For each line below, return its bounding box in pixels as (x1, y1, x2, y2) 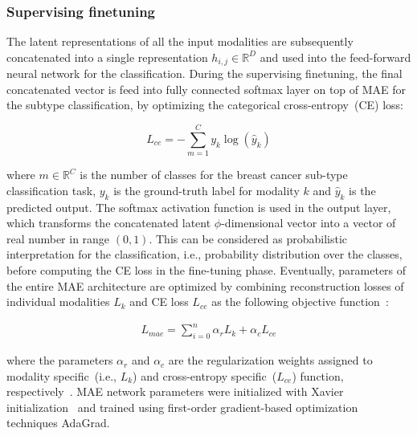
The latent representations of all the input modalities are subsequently (6, 33, 354, 50)
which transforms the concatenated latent (6, 214, 211, 231)
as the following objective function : (211, 293, 389, 310)
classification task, (6, 181, 96, 198)
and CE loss (129, 293, 189, 310)
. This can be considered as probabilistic (149, 230, 347, 247)
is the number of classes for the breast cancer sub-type (80, 166, 348, 183)
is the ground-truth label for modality (113, 181, 300, 198)
